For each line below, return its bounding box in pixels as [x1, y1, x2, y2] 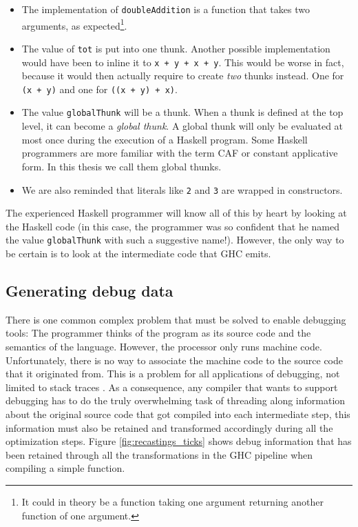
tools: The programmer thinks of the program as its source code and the [6, 326, 311, 340]
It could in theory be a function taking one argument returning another [21, 494, 324, 508]
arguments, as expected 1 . [21, 16, 127, 32]
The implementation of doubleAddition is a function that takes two [21, 2, 310, 16]
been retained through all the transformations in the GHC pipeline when [6, 447, 313, 461]
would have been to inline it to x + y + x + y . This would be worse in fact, [21, 54, 344, 69]
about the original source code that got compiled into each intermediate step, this [6, 406, 350, 421]
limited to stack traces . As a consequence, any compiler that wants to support [6, 379, 338, 394]
